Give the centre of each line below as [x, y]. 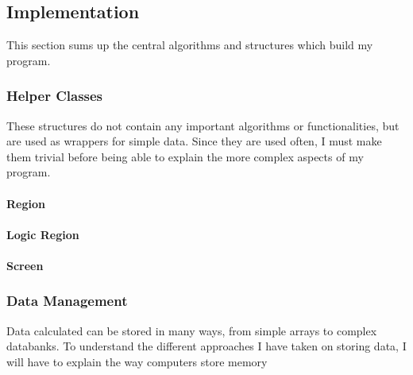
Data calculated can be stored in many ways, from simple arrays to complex [192, 330]
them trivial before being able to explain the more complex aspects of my [185, 156]
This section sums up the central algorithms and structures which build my [190, 45]
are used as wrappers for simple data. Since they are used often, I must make [194, 141]
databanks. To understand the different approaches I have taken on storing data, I [206, 346]
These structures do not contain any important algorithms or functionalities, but [203, 125]
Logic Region [43, 234]
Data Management [67, 301]
